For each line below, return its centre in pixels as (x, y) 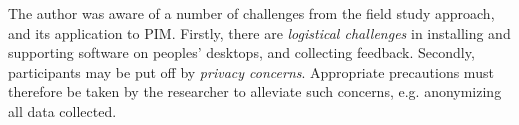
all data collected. (62, 110)
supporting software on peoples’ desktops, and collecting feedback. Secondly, (241, 52)
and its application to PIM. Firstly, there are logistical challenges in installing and (259, 32)
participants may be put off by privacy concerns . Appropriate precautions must (251, 71)
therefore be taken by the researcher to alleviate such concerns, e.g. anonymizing (255, 91)
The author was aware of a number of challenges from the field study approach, (251, 13)
